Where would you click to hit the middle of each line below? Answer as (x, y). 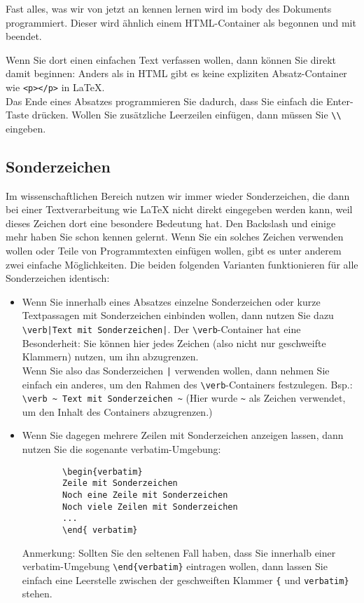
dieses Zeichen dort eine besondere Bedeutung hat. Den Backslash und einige (171, 223)
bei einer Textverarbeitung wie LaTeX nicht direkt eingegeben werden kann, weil (179, 209)
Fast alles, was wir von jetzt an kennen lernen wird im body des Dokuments (169, 8)
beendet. (24, 36)
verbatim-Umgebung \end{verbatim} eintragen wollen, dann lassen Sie (175, 566)
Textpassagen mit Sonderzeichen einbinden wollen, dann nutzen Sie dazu (178, 315)
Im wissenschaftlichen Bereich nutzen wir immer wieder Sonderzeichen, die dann (178, 195)
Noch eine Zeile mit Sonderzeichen (145, 495)
